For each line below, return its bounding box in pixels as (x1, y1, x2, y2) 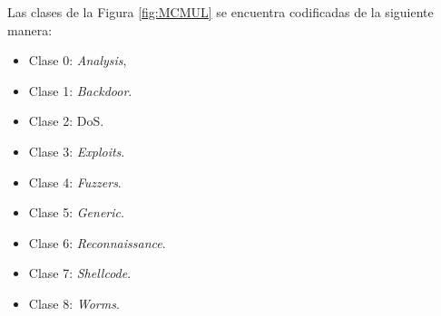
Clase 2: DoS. (28, 111, 104, 130)
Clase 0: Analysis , (28, 51, 127, 70)
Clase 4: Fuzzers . (28, 172, 122, 191)
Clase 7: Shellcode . (28, 263, 132, 282)
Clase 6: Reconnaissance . (28, 233, 166, 252)
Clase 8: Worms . (28, 293, 120, 312)
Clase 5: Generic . (28, 203, 124, 222)
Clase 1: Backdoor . (28, 81, 132, 100)
